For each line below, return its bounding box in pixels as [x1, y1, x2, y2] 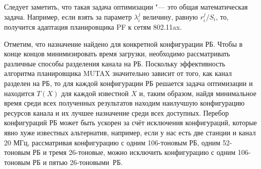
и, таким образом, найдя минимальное [139, 88, 256, 98]
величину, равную [143, 11, 198, 22]
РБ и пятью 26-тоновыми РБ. [32, 156, 123, 167]
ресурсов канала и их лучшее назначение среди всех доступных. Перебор [4, 107, 229, 118]
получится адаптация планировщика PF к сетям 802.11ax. [4, 22, 182, 32]
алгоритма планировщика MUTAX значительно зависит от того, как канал [4, 68, 232, 78]
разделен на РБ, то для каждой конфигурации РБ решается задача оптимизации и [4, 77, 253, 88]
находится [4, 88, 35, 98]
